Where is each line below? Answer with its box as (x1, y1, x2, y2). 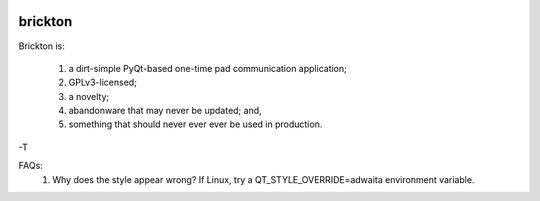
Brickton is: (18, 40, 65, 52)
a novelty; (68, 90, 110, 102)
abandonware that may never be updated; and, (68, 105, 262, 117)
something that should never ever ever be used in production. (68, 118, 323, 130)
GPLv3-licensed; (68, 76, 137, 89)
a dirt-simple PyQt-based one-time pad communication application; (68, 62, 347, 74)
